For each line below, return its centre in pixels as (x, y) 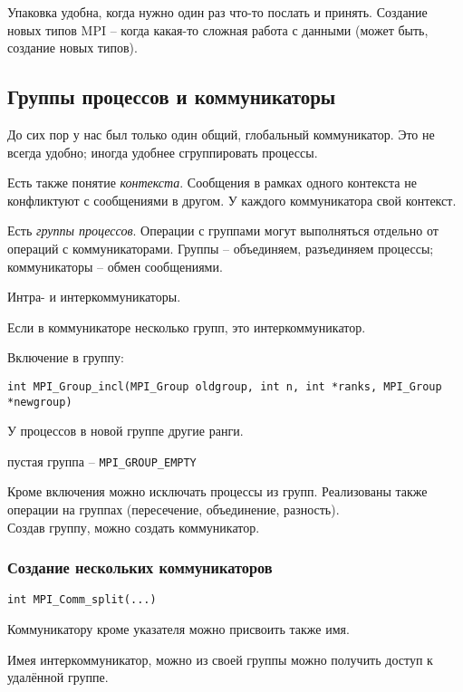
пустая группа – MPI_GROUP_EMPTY (102, 461)
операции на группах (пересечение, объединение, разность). (174, 509)
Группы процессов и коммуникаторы (172, 96)
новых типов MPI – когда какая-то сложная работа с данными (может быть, (218, 29)
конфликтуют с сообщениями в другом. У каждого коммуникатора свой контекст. (232, 200)
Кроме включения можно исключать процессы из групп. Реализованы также (217, 491)
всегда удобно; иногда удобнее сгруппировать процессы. (163, 152)
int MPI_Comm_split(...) (82, 600)
